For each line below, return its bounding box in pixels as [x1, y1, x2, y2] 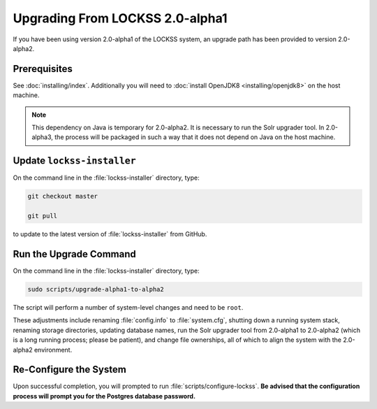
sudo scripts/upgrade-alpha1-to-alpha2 [27, 285, 164, 293]
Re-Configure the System [13, 364, 127, 375]
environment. [34, 345, 73, 354]
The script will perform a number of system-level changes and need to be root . [13, 303, 244, 311]
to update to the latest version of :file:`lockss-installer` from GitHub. [13, 230, 207, 238]
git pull [27, 212, 58, 220]
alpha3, [31, 133, 54, 141]
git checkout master [27, 192, 98, 201]
